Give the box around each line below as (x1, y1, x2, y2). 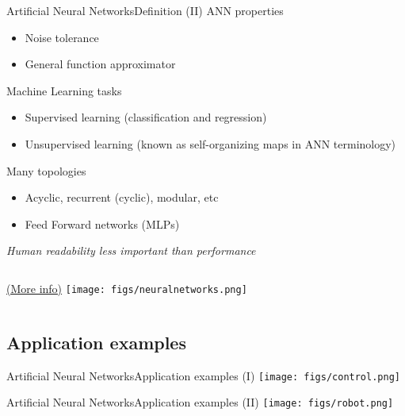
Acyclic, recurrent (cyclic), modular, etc (25, 189, 219, 206)
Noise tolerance (25, 29, 99, 45)
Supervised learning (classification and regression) (25, 109, 267, 125)
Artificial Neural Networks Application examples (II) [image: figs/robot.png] (6, 394, 394, 410)
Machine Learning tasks (6, 82, 122, 98)
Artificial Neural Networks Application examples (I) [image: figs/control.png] (6, 367, 400, 383)
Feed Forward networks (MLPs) (25, 215, 180, 232)
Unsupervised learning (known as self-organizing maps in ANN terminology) (25, 135, 396, 152)
